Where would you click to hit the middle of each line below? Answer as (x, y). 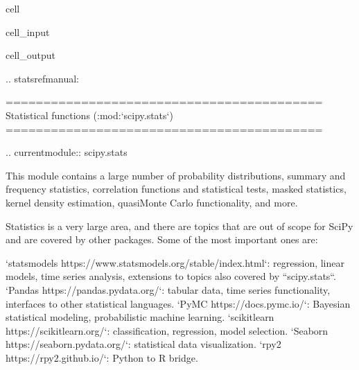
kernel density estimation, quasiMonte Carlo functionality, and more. (152, 202)
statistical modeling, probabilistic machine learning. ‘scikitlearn (140, 317)
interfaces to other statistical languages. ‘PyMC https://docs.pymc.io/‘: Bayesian (178, 303)
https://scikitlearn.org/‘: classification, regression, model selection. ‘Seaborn (167, 330)
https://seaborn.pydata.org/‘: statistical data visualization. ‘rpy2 (143, 344)
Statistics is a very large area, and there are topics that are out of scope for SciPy (179, 226)
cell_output (30, 55)
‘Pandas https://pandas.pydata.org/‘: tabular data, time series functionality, (168, 289)
